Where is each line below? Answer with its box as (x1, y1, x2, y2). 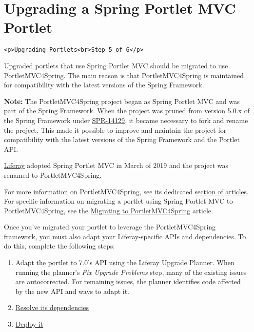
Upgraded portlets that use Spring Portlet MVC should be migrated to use (4, 60, 228, 70)
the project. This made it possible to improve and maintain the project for (4, 124, 227, 135)
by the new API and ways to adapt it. (15, 286, 130, 296)
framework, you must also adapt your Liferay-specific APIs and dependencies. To (4, 231, 246, 241)
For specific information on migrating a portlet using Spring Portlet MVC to (4, 196, 233, 206)
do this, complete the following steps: (4, 241, 115, 251)
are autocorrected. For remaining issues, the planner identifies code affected (15, 276, 241, 287)
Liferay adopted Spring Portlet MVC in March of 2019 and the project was (4, 160, 228, 170)
